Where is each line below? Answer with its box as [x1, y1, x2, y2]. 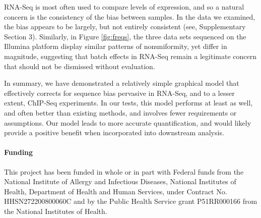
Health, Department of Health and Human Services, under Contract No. [4, 186, 227, 196]
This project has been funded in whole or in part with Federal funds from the [4, 166, 244, 177]
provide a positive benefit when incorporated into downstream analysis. [4, 127, 224, 138]
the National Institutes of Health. [4, 205, 107, 216]
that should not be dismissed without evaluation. [4, 61, 155, 71]
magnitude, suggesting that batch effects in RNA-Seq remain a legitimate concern [4, 50, 256, 61]
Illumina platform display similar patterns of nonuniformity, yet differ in [4, 41, 227, 51]
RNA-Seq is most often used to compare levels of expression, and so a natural [4, 2, 244, 12]
